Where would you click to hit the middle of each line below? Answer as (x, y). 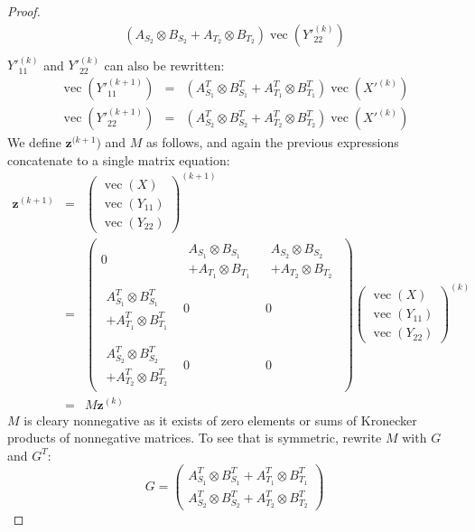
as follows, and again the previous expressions (273, 142)
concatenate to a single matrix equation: (119, 159)
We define (34, 142)
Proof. (24, 11)
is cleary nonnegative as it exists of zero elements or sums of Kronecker (220, 420)
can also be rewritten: (164, 65)
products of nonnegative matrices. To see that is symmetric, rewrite (195, 438)
